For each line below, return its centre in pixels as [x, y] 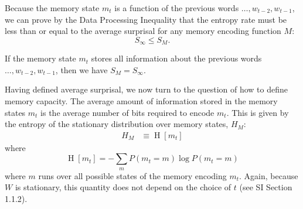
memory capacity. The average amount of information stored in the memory [141, 101]
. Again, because [269, 175]
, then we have [81, 69]
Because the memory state [52, 8]
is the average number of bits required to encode [127, 112]
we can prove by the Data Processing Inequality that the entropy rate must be [146, 19]
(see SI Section [266, 187]
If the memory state [40, 58]
